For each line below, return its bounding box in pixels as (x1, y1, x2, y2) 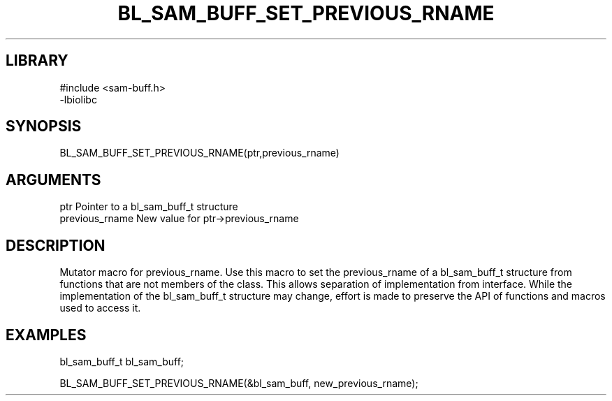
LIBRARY (6, 52, 68, 70)
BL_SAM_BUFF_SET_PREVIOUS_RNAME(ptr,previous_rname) (59, 147, 340, 159)
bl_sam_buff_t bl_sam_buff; (59, 355, 184, 367)
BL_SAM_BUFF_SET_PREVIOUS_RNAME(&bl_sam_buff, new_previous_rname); (59, 377, 418, 389)
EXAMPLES (6, 326, 87, 344)
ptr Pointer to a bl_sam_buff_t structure (59, 200, 238, 213)
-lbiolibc (59, 93, 97, 105)
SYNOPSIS (6, 117, 82, 136)
